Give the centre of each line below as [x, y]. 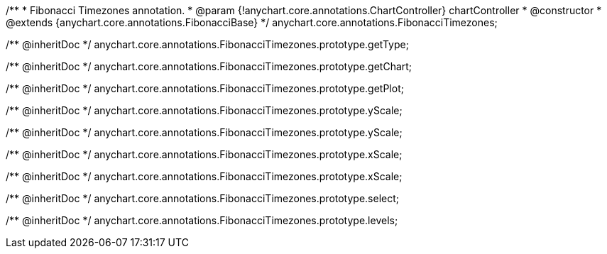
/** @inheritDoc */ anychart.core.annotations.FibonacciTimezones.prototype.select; [203, 198]
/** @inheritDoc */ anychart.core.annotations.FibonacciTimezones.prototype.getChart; [209, 66]
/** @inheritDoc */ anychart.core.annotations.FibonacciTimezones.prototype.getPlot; [205, 88]
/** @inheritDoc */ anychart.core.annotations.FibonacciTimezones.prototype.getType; [207, 44]
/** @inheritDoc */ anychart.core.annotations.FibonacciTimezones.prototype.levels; [202, 220]
